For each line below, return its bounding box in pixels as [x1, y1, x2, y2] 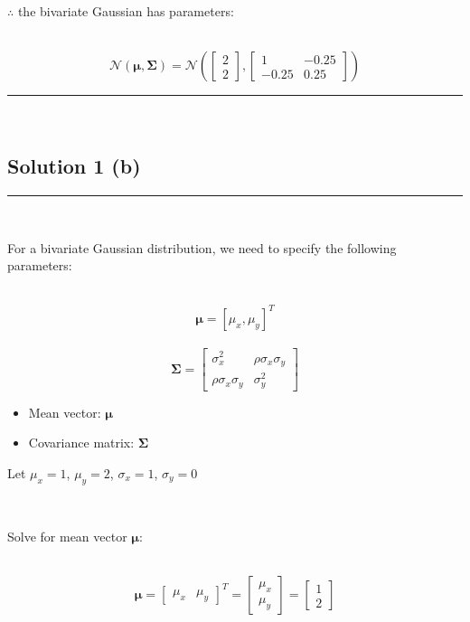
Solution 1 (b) [7, 152, 141, 180]
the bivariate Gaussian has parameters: [17, 2, 234, 20]
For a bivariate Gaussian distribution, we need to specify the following [7, 238, 397, 257]
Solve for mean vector [7, 527, 127, 546]
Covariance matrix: [28, 433, 135, 452]
